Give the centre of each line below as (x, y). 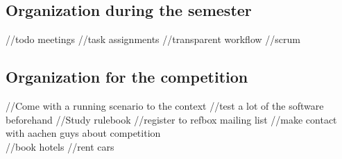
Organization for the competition (127, 77)
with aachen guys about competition (83, 133)
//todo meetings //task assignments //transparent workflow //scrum (153, 39)
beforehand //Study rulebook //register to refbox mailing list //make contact (171, 119)
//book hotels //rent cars (60, 146)
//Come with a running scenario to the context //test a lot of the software (165, 106)
